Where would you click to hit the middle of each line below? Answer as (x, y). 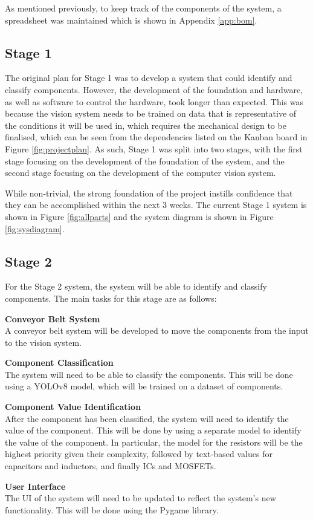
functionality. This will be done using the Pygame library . (112, 509)
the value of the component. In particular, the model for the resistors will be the (154, 442)
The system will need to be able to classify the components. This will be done (149, 374)
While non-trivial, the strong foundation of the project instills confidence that (149, 193)
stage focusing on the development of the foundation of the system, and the (145, 161)
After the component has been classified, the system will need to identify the (147, 418)
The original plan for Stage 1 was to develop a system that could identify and (149, 78)
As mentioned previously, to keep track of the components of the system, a (143, 8)
